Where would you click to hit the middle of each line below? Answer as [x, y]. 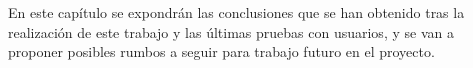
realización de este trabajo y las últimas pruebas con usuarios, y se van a [231, 31]
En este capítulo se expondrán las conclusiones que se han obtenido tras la [236, 12]
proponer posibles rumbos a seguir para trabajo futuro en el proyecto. [221, 51]
